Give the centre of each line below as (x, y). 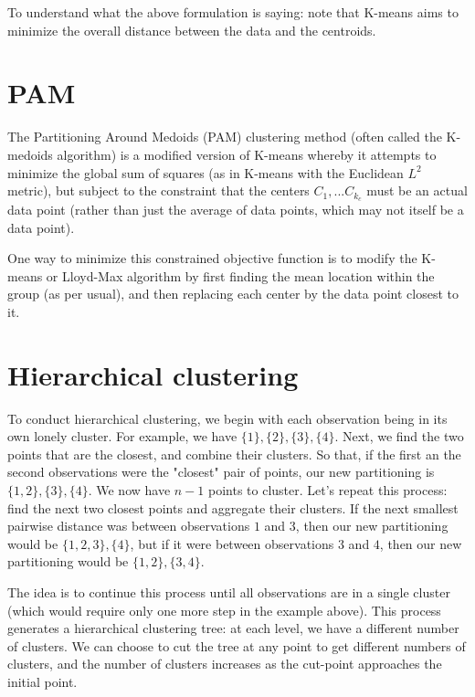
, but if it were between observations (232, 543)
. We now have (129, 490)
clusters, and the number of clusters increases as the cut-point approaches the (225, 664)
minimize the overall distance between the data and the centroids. (192, 30)
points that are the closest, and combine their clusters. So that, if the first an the (234, 454)
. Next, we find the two (399, 436)
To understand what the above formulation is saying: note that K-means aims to (233, 12)
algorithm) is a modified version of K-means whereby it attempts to (247, 154)
